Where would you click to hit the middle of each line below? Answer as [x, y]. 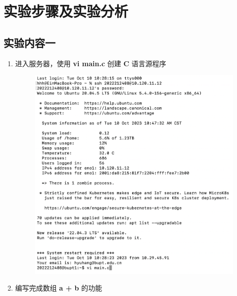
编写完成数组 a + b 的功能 [59, 287]
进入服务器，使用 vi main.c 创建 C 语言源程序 [91, 63]
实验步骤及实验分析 [66, 11]
